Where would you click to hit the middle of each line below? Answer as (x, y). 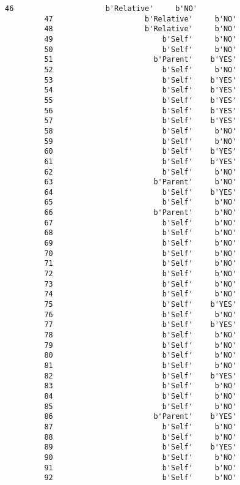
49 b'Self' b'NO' (140, 39)
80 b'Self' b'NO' (140, 355)
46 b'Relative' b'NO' (101, 9)
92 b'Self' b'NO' (140, 478)
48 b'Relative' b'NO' (140, 29)
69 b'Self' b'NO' (140, 243)
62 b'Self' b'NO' (140, 172)
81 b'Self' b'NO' (140, 365)
